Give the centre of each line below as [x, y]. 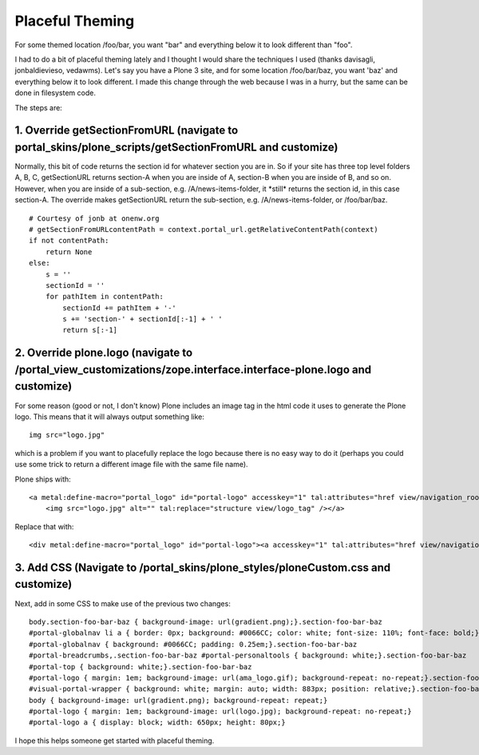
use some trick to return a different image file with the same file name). [131, 465]
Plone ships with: [43, 479]
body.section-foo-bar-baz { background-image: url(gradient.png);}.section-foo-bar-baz [206, 621]
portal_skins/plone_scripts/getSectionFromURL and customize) [176, 147]
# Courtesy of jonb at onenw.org [94, 218]
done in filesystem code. [55, 93]
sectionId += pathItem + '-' [120, 308]
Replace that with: [44, 526]
